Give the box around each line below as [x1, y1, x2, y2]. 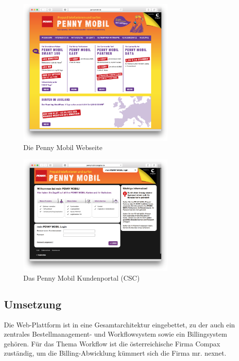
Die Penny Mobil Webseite [23, 142, 102, 152]
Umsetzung [4, 296, 62, 311]
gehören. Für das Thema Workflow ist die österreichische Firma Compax [4, 338, 221, 348]
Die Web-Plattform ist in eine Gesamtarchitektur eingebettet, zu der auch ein [4, 319, 235, 329]
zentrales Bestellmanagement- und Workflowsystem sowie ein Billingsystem [4, 329, 227, 339]
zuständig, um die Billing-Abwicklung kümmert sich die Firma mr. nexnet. [4, 348, 226, 358]
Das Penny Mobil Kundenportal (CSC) [23, 272, 140, 283]
